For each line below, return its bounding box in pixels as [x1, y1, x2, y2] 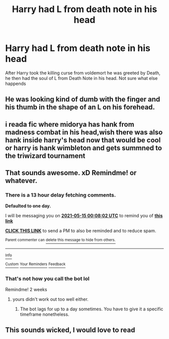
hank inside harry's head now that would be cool [5, 136, 161, 144]
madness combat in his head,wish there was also [5, 128, 163, 136]
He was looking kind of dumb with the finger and [5, 95, 160, 104]
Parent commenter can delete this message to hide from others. [5, 237, 116, 242]
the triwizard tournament [5, 151, 86, 160]
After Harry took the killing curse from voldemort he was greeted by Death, [5, 69, 161, 76]
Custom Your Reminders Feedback [5, 262, 66, 267]
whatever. [5, 177, 38, 185]
